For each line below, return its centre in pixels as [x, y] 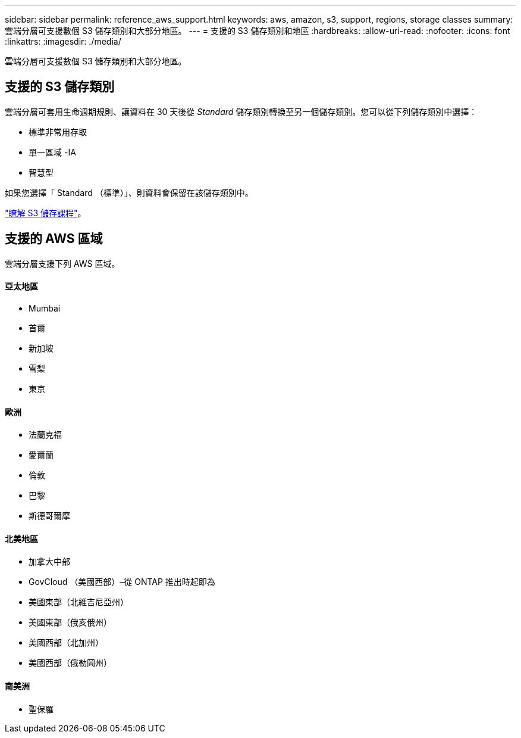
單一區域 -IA [52, 152]
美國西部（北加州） [66, 643]
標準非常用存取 [58, 132]
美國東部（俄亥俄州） [70, 622]
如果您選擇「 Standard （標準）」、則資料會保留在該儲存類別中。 [129, 192]
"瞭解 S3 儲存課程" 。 [45, 213]
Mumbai [45, 308]
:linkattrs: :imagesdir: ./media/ [63, 41]
